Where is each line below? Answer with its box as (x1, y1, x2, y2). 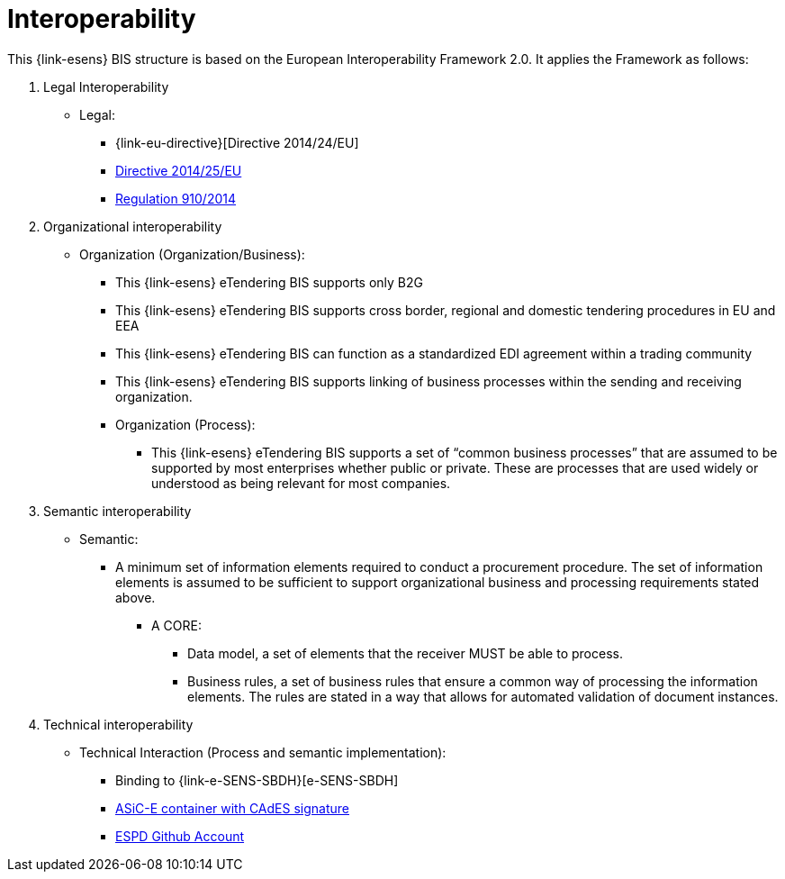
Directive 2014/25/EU (115, 162, 242, 178)
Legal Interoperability (43, 78, 169, 95)
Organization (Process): (115, 416, 256, 432)
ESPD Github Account (115, 828, 245, 844)
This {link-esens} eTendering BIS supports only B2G (115, 274, 423, 290)
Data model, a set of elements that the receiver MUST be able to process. (187, 645, 623, 661)
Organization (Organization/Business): (79, 246, 305, 262)
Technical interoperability (43, 716, 194, 732)
